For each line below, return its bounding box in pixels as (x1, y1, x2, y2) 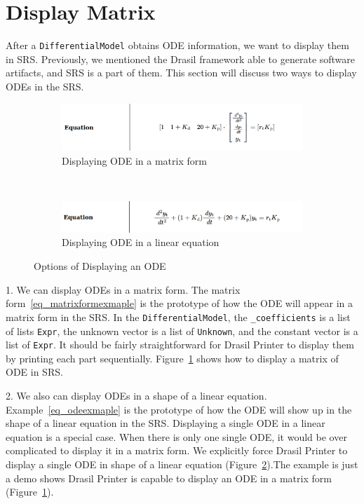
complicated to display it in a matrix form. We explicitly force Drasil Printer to (6, 443, 348, 458)
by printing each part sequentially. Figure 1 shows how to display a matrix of (6, 350, 339, 365)
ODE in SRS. (6, 365, 63, 379)
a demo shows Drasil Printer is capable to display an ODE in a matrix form (6, 470, 332, 485)
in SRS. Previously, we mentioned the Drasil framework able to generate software (6, 51, 356, 66)
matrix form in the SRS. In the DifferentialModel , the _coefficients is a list (6, 309, 351, 324)
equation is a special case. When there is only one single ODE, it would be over (6, 429, 347, 444)
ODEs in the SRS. (6, 79, 84, 93)
